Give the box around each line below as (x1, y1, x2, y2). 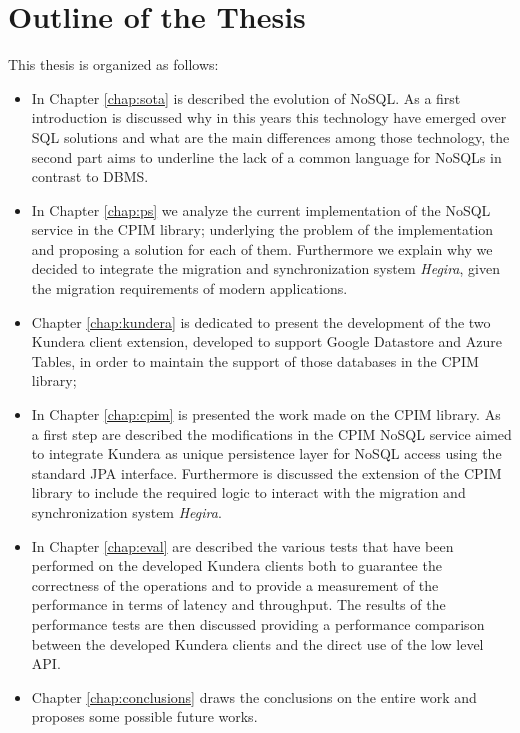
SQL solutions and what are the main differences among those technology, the (31, 126, 510, 147)
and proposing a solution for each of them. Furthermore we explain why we (31, 238, 493, 259)
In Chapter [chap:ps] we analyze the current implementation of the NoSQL (31, 199, 491, 220)
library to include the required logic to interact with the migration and (31, 482, 466, 503)
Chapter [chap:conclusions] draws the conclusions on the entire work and (31, 686, 477, 707)
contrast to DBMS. (31, 166, 149, 187)
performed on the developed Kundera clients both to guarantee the (31, 555, 442, 576)
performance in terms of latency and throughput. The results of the (31, 594, 446, 615)
